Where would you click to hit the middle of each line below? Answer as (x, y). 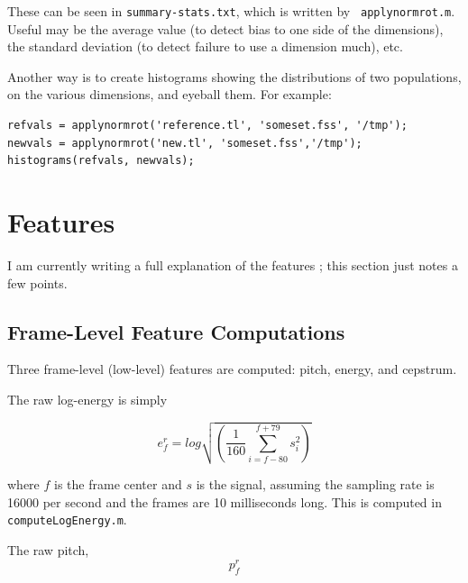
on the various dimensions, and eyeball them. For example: (170, 94)
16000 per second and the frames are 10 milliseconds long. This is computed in (225, 501)
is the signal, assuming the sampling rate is (315, 484)
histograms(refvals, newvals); (101, 161)
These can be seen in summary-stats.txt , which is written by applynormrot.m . (231, 11)
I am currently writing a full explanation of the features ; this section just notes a (233, 264)
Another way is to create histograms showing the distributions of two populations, (234, 76)
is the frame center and (118, 484)
